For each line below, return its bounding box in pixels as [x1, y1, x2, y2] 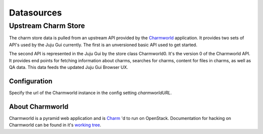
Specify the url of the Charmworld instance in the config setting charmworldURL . [9, 90, 172, 96]
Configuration [9, 77, 53, 85]
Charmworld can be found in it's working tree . [9, 122, 102, 128]
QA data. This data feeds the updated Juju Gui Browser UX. [9, 64, 129, 70]
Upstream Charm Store [9, 21, 85, 30]
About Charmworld [9, 102, 69, 111]
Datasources [9, 7, 62, 18]
